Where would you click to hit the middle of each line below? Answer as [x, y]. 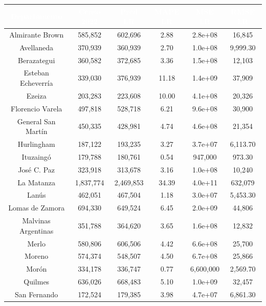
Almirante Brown [37, 34]
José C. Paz [37, 169]
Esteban [36, 73]
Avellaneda [37, 47]
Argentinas [37, 230]
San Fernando [37, 294]
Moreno [37, 256]
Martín [36, 131]
